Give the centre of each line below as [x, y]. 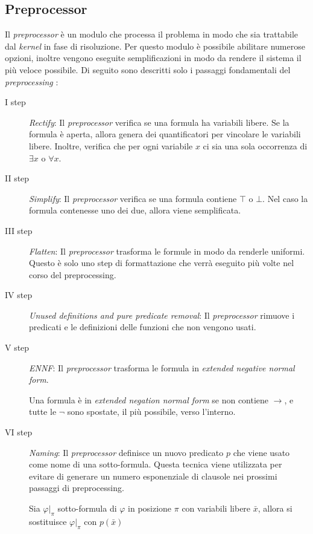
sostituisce [48, 521]
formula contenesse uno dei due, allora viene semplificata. [135, 210]
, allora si [275, 508]
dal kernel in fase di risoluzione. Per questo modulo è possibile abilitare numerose [155, 46]
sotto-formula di [87, 508]
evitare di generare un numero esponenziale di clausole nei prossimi [153, 476]
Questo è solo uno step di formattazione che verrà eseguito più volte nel [162, 263]
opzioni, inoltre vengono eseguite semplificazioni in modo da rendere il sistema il [153, 58]
